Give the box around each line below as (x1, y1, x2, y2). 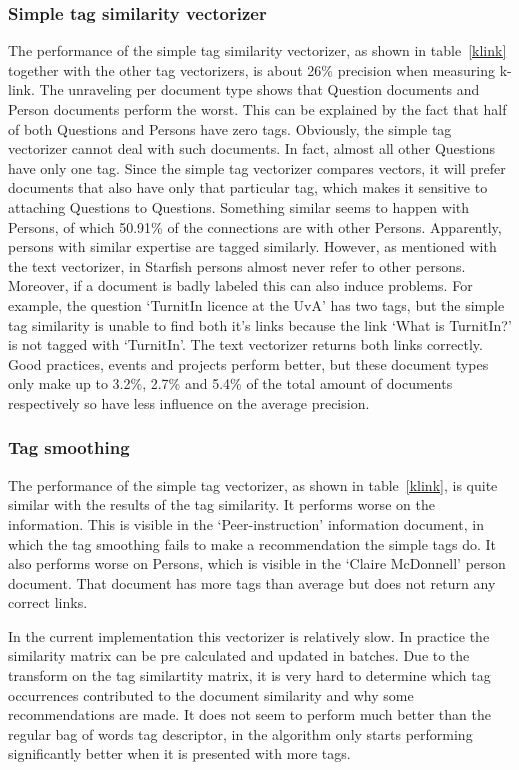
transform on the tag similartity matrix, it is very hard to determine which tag (8, 665, 491, 686)
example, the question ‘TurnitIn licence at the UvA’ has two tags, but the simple (8, 294, 505, 315)
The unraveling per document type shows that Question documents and (39, 79, 480, 100)
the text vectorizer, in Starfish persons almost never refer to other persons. (8, 255, 466, 276)
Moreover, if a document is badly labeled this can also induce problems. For (8, 275, 473, 296)
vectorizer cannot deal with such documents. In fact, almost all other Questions (8, 138, 495, 159)
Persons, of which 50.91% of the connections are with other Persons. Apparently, (8, 216, 502, 237)
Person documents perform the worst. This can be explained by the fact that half (8, 99, 507, 119)
